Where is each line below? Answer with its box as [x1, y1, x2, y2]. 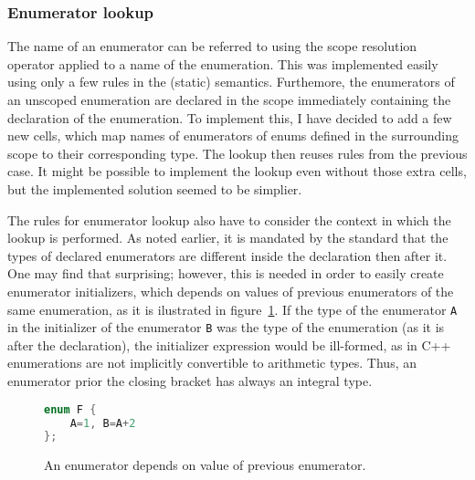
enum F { [44, 402, 97, 416]
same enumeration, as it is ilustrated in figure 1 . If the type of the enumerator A [7, 299, 458, 318]
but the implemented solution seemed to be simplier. [7, 179, 302, 198]
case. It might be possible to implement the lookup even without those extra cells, [7, 162, 467, 181]
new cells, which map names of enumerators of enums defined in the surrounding [7, 126, 459, 145]
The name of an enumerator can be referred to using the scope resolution [7, 37, 417, 56]
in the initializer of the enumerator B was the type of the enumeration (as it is [7, 318, 445, 337]
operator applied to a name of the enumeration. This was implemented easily [7, 54, 438, 73]
